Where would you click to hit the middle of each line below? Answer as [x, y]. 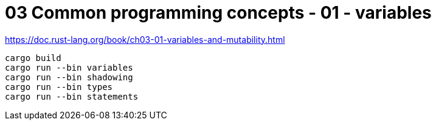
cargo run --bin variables [69, 67]
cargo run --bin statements [72, 96]
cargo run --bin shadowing [69, 77]
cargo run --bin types [59, 87]
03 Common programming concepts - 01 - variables [218, 13]
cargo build [33, 58]
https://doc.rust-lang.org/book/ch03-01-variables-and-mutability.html [145, 39]
